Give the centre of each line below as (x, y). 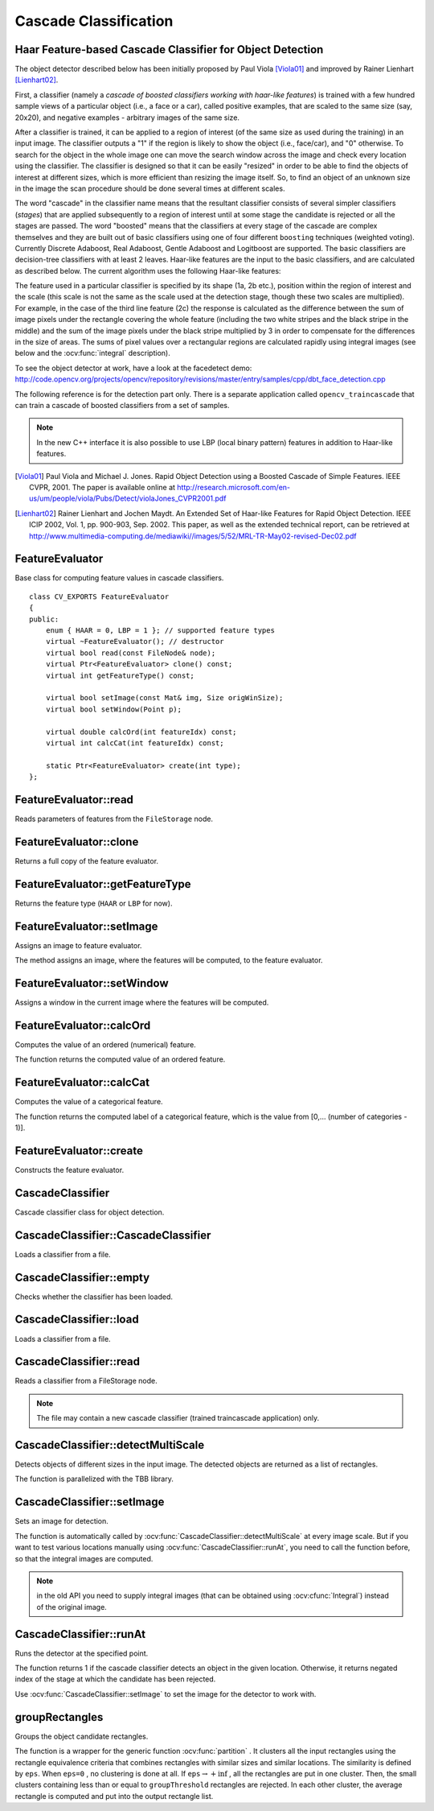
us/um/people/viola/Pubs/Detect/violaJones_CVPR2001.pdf (128, 498)
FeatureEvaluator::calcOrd (83, 1025)
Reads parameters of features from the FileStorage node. (114, 819)
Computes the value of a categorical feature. (89, 1102)
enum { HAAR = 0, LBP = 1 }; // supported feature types (160, 630)
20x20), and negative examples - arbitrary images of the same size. (127, 118)
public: (44, 619)
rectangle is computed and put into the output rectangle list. (114, 1796)
